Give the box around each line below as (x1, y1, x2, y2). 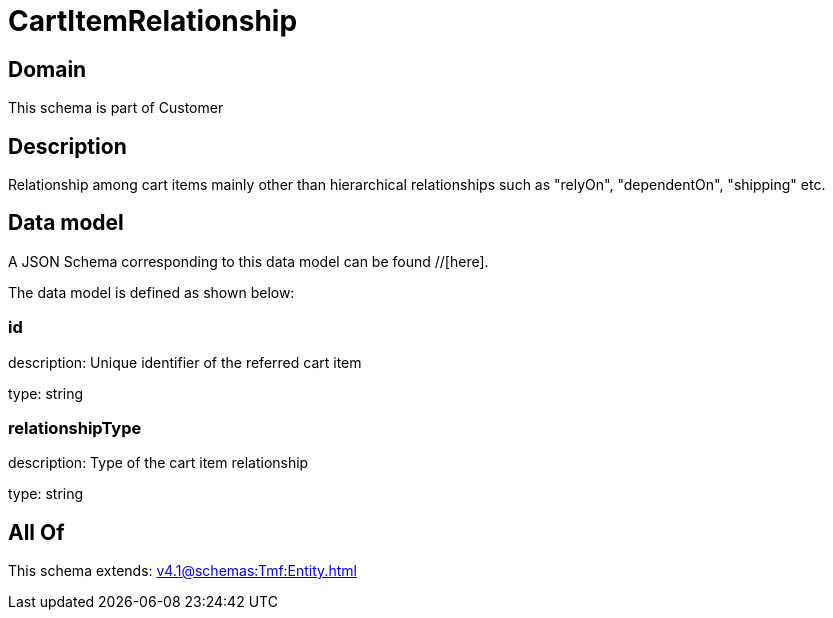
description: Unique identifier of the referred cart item (8, 353, 362, 371)
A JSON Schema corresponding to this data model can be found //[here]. (8, 252, 489, 270)
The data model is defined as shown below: (8, 283, 295, 301)
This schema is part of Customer (8, 99, 224, 117)
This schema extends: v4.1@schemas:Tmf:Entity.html (8, 562, 357, 580)
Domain (8, 56, 87, 82)
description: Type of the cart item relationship (8, 454, 309, 472)
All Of (8, 519, 65, 545)
